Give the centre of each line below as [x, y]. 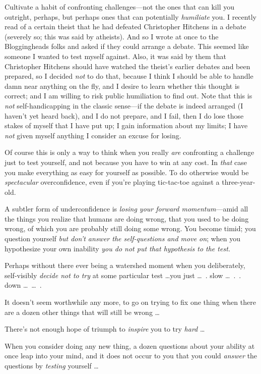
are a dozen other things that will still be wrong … [82, 312]
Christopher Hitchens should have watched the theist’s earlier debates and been [127, 66]
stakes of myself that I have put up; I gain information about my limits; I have [126, 125]
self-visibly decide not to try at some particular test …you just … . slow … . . [123, 275]
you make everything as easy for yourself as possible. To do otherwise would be [127, 172]
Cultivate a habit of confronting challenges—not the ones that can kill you [119, 7]
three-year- [239, 182]
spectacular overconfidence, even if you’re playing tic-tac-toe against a [112, 182]
